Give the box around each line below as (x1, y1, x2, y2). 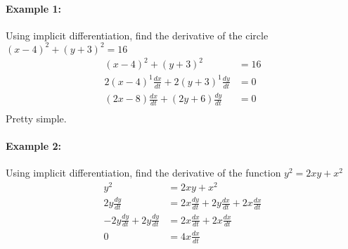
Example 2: (6, 139, 61, 153)
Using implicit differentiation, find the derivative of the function (6, 165, 281, 180)
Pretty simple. (6, 110, 67, 125)
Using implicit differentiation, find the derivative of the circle (6, 27, 269, 42)
